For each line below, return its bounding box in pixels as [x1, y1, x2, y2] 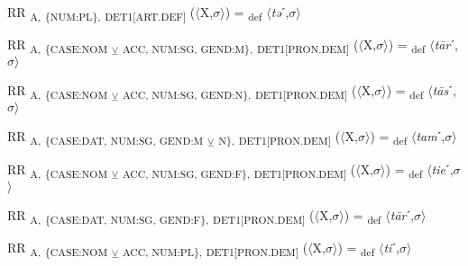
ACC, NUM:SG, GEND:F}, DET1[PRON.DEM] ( [122, 159, 356, 181]
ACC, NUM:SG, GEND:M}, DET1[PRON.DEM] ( [122, 35, 359, 56]
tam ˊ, [416, 127, 445, 146]
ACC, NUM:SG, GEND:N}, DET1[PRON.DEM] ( [122, 81, 357, 102]
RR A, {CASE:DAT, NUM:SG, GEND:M [7, 127, 204, 148]
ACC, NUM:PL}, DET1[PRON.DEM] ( [122, 237, 308, 259]
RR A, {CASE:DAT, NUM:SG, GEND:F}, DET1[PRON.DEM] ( [7, 205, 315, 226]
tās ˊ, [432, 81, 456, 100]
